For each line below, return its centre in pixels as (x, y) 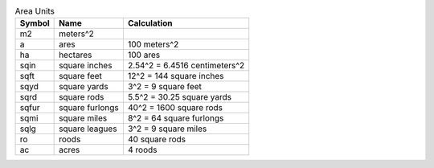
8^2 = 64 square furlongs (176, 118)
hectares (76, 55)
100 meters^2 (153, 44)
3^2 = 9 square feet (165, 87)
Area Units (35, 11)
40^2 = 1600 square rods (175, 108)
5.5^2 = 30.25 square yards (180, 97)
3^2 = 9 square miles (167, 129)
